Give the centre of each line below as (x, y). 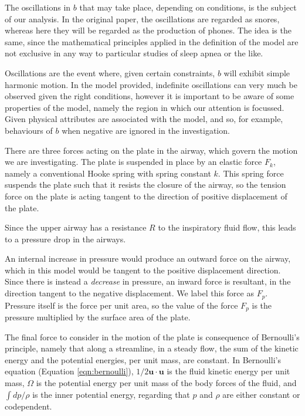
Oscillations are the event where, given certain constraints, (110, 72)
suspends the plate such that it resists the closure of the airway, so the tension (145, 185)
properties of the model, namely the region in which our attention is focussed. (145, 107)
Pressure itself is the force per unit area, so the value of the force (121, 305)
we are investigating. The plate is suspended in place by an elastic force (133, 162)
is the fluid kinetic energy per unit (228, 371)
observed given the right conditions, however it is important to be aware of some (150, 96)
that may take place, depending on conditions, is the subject (188, 7)
